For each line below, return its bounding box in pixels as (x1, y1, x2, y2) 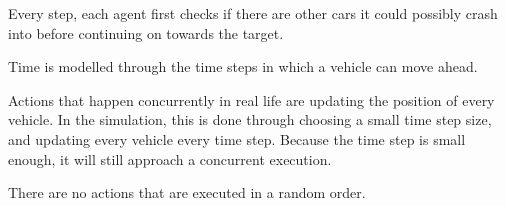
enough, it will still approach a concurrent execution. (8, 148, 332, 169)
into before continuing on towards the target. (8, 22, 284, 43)
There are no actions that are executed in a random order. (8, 182, 366, 203)
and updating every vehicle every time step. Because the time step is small (8, 128, 466, 149)
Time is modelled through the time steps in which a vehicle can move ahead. (8, 56, 478, 77)
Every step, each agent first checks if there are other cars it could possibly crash (8, 3, 498, 23)
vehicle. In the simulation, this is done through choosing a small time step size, (8, 109, 492, 130)
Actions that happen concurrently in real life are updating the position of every (8, 89, 495, 110)
